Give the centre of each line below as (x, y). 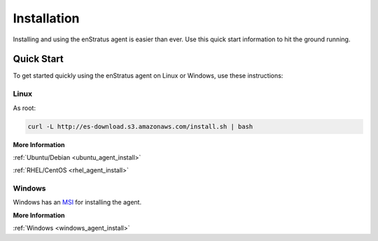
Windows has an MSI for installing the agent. (77, 202)
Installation (46, 18)
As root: (24, 108)
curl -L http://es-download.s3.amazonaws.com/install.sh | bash (140, 126)
